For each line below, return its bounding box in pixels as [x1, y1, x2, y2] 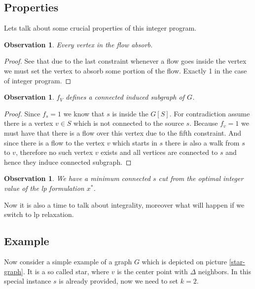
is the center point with [117, 266, 188, 276]
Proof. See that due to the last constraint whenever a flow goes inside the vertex [4, 56, 247, 66]
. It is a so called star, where [23, 266, 109, 276]
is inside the [112, 108, 148, 118]
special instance [4, 276, 51, 286]
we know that [63, 108, 105, 118]
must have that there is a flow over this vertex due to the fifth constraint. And [4, 127, 242, 138]
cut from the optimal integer [158, 173, 244, 183]
